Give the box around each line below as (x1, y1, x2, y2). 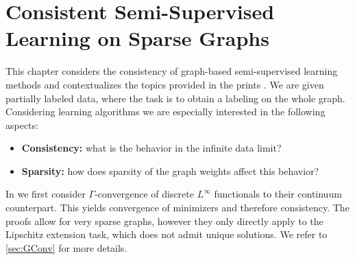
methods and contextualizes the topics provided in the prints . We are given (5, 77, 324, 91)
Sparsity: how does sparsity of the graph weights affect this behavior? (21, 163, 319, 178)
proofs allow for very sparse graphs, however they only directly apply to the (5, 213, 323, 228)
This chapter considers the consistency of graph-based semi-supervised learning (5, 64, 338, 78)
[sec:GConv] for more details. (5, 240, 127, 255)
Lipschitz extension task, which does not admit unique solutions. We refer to (5, 227, 328, 241)
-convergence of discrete (95, 187, 194, 201)
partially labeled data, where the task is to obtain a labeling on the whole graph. (5, 91, 345, 105)
